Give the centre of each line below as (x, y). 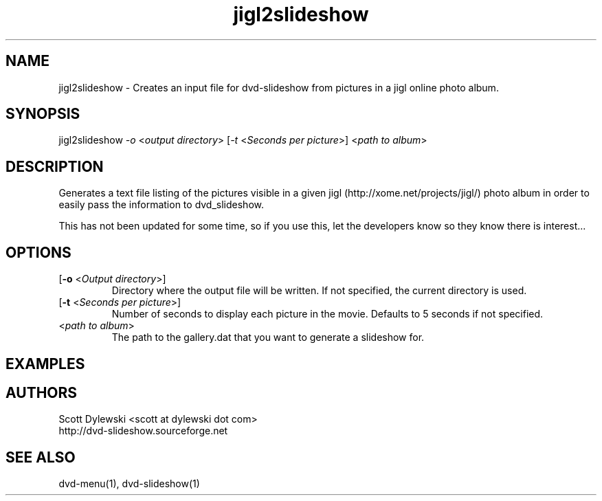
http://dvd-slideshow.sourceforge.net (143, 431)
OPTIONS (38, 252)
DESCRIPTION (55, 166)
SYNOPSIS (43, 114)
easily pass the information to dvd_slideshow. (161, 205)
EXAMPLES (45, 364)
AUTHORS (42, 392)
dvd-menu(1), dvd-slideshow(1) (129, 484)
